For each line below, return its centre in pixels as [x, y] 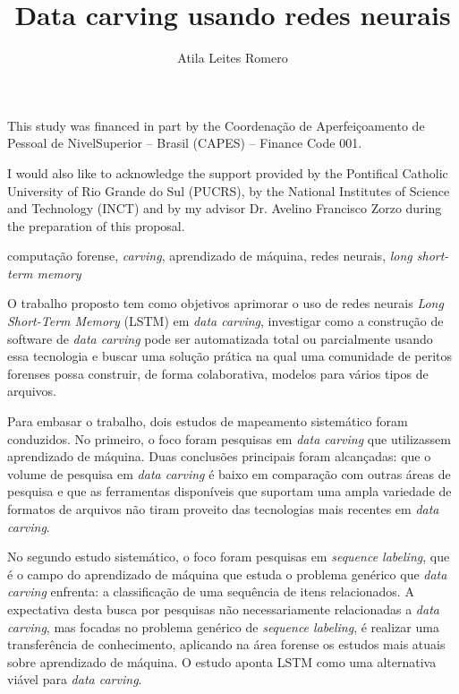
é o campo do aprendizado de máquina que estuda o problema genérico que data [227, 574]
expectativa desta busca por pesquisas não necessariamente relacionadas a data [223, 608]
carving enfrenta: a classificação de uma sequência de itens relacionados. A [211, 591]
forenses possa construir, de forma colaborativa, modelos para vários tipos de [218, 373]
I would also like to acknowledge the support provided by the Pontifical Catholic [228, 172]
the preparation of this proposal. [96, 225]
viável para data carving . [75, 679]
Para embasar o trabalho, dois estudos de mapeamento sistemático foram [208, 421]
